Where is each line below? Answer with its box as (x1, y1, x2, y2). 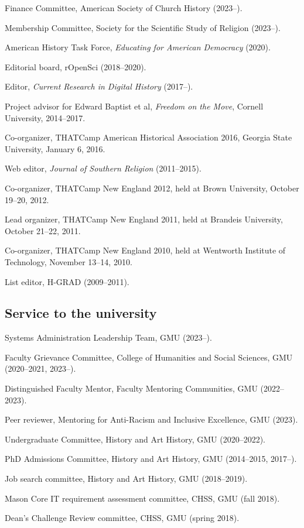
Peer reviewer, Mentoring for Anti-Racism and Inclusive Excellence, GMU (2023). (5, 413, 298, 426)
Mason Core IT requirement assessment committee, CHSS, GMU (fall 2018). (5, 492, 280, 504)
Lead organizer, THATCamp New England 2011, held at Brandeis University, (5, 213, 283, 225)
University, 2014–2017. (5, 111, 86, 124)
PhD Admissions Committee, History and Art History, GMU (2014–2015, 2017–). (5, 452, 297, 465)
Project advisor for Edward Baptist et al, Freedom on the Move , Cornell (5, 100, 264, 112)
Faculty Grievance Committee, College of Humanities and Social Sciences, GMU (5, 351, 293, 363)
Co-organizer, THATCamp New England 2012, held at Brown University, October (5, 181, 299, 194)
